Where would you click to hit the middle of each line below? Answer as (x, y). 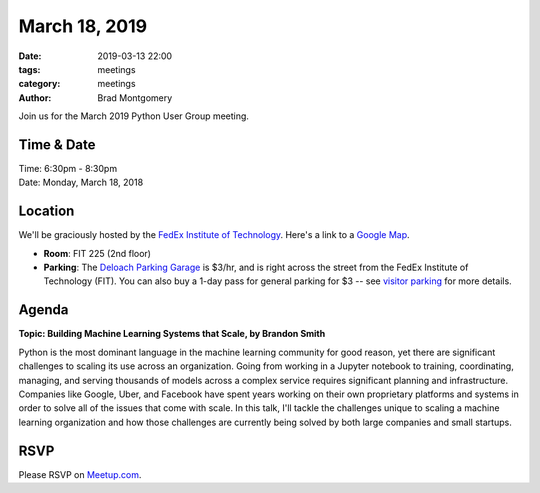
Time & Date (57, 144)
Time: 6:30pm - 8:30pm (68, 169)
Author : (35, 97)
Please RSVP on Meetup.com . (80, 474)
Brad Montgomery (135, 97)
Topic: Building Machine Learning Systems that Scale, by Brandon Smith (172, 334)
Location (46, 211)
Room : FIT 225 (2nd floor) (97, 253)
